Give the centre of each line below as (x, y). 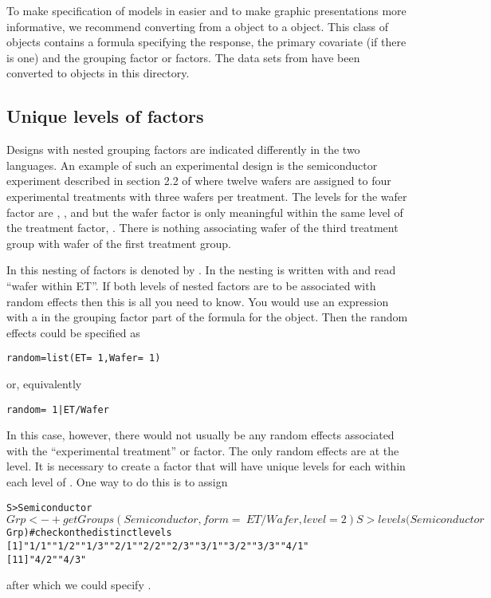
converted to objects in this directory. (98, 73)
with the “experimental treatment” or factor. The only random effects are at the (203, 450)
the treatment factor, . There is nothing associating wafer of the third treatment (202, 228)
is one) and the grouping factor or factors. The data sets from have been (183, 57)
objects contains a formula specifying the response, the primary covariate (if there (206, 42)
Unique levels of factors (105, 116)
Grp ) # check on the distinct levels (89, 533)
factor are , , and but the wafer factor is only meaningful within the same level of (205, 212)
